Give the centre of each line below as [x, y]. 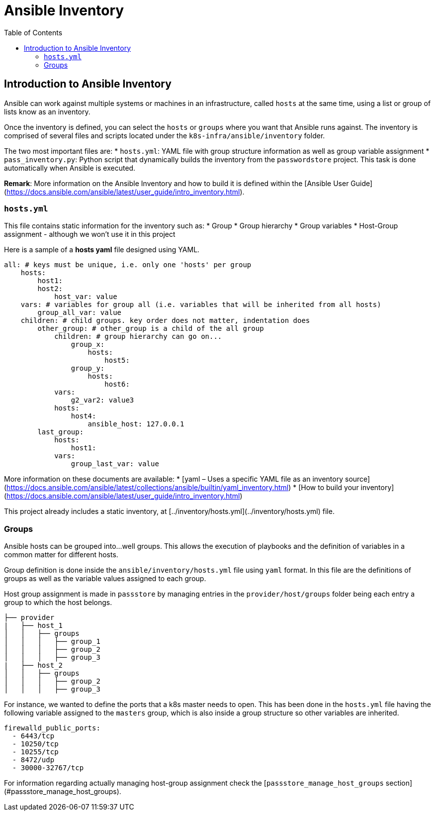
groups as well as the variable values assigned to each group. [105, 579]
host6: [117, 384]
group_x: [88, 345]
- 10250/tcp [35, 744]
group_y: [88, 368]
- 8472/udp [33, 760]
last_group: [61, 432]
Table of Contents [33, 32]
